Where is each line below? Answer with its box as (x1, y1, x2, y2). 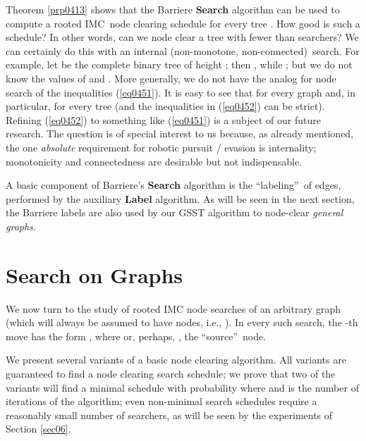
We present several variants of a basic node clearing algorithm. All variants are (6, 352, 346, 367)
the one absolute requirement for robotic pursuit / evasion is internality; (6, 139, 317, 154)
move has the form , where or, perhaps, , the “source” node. (6, 328, 267, 343)
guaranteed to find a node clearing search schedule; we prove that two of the (6, 366, 336, 380)
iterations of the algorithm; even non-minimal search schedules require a (6, 394, 317, 409)
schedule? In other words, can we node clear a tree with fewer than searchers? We (6, 30, 359, 44)
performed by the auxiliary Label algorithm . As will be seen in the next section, (6, 191, 355, 206)
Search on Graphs (6, 260, 183, 289)
